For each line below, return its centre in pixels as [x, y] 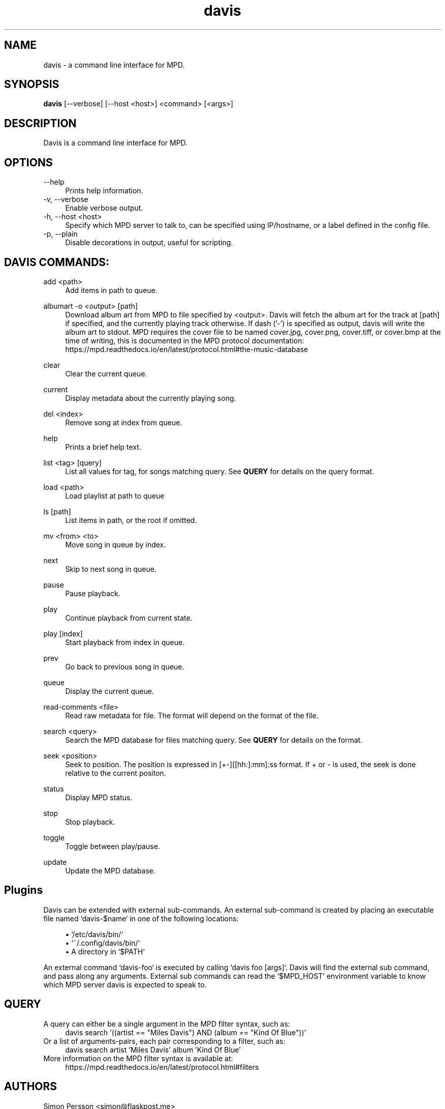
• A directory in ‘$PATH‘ [105, 951]
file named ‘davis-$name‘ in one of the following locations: [141, 918]
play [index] [63, 633]
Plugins [24, 890]
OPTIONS [28, 162]
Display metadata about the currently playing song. [151, 398]
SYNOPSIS [32, 84]
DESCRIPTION [40, 123]
